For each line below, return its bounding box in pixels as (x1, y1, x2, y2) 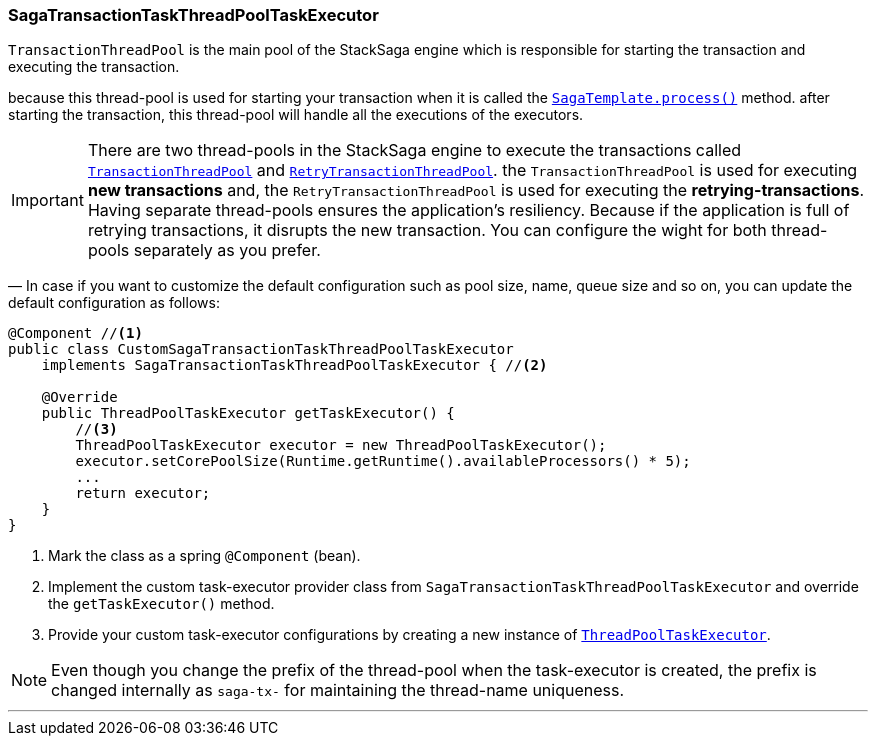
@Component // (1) (8, 325, 143, 342)
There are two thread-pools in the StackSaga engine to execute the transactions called (87, 140, 742, 161)
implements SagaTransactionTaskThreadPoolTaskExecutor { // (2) (41, 357, 548, 374)
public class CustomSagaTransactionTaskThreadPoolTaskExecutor (8, 341, 514, 358)
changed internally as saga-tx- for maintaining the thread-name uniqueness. (51, 680, 625, 701)
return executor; (75, 485, 211, 502)
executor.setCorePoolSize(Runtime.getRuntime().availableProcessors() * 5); (75, 453, 691, 470)
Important (11, 190, 84, 211)
